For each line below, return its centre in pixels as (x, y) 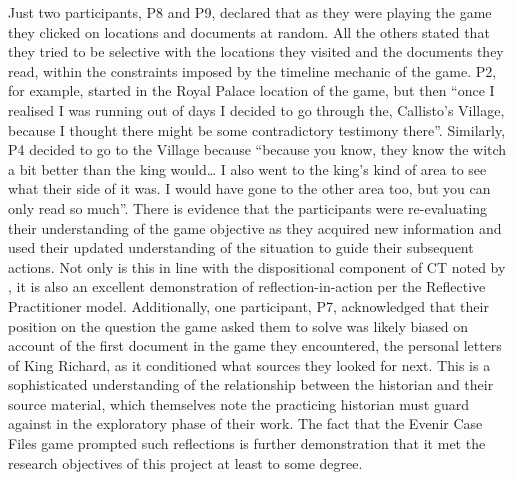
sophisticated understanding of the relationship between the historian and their (251, 384)
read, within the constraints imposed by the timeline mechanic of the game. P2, (252, 70)
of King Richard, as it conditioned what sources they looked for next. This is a (249, 364)
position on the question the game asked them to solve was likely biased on (238, 325)
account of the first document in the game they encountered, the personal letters (255, 345)
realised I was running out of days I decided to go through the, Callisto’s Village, (256, 109)
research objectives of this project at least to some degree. (185, 462)
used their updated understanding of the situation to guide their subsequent (241, 247)
